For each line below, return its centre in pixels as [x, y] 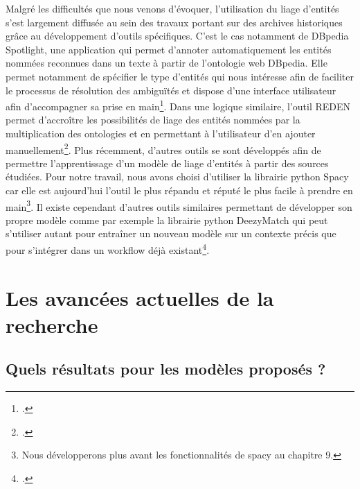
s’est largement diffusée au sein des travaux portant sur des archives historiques [174, 22]
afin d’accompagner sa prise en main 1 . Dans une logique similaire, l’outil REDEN [178, 105]
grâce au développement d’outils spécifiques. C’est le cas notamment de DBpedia [177, 36]
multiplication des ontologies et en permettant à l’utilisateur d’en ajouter [161, 133]
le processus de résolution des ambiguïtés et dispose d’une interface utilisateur [171, 90]
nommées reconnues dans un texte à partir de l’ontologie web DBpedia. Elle [166, 63]
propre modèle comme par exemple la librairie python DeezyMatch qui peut [167, 220]
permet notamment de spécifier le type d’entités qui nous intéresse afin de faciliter [180, 76]
